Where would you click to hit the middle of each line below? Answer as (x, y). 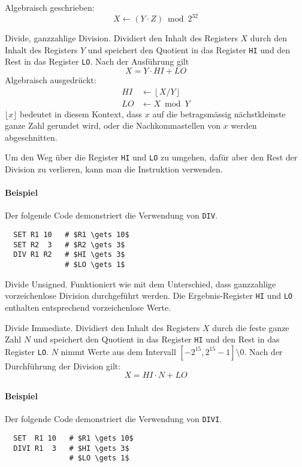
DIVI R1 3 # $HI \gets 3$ (71, 448)
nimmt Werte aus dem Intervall (118, 351)
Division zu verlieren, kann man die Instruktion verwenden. (114, 169)
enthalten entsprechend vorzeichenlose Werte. (88, 307)
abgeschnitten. (31, 137)
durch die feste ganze (251, 327)
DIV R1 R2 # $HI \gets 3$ (69, 255)
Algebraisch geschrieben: (50, 7)
